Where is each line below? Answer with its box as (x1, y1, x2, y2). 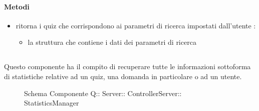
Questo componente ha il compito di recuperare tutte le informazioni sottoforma (4, 61, 251, 72)
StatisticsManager (24, 98, 79, 108)
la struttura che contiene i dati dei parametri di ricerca (28, 37, 196, 47)
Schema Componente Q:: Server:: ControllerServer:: (24, 88, 182, 98)
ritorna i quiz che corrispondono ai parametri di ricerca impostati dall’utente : (16, 20, 256, 30)
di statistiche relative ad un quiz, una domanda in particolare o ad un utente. (4, 71, 242, 81)
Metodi (4, 1, 30, 11)
